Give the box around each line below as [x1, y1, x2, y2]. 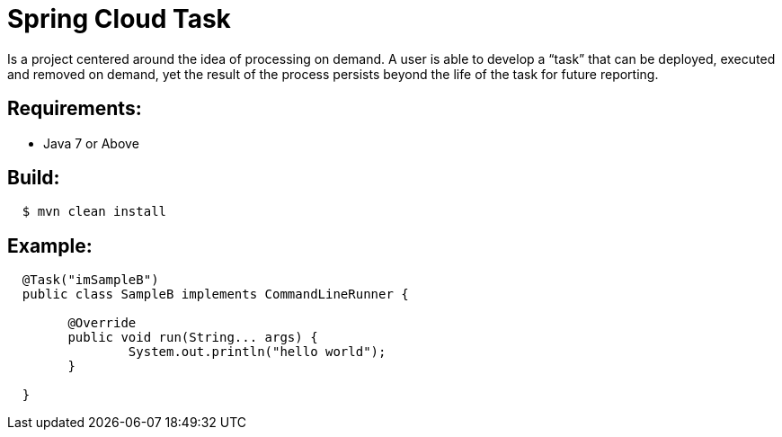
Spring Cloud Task [7, 4, 231, 34]
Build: [7, 166, 60, 190]
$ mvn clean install [22, 204, 167, 219]
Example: [7, 234, 93, 257]
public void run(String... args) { [67, 330, 318, 345]
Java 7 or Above [43, 135, 139, 151]
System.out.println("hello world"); [128, 344, 387, 360]
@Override [67, 316, 137, 331]
